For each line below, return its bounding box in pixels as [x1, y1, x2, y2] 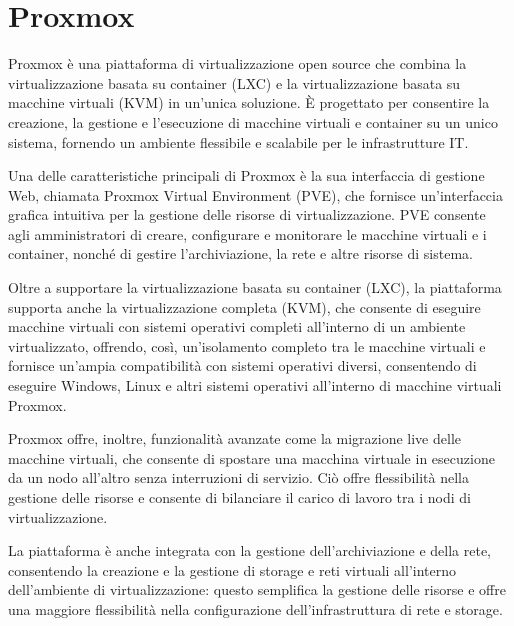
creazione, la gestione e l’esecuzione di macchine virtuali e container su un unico [8, 111, 498, 132]
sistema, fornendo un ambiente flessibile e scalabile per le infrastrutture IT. [8, 131, 469, 152]
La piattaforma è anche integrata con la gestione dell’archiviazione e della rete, [8, 540, 492, 561]
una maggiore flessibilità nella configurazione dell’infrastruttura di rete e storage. [8, 598, 503, 619]
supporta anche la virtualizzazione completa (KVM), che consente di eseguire [8, 296, 481, 317]
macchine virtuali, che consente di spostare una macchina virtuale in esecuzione [8, 447, 495, 468]
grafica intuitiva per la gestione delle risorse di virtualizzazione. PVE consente [8, 204, 486, 225]
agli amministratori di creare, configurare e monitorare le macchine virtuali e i [8, 223, 487, 244]
